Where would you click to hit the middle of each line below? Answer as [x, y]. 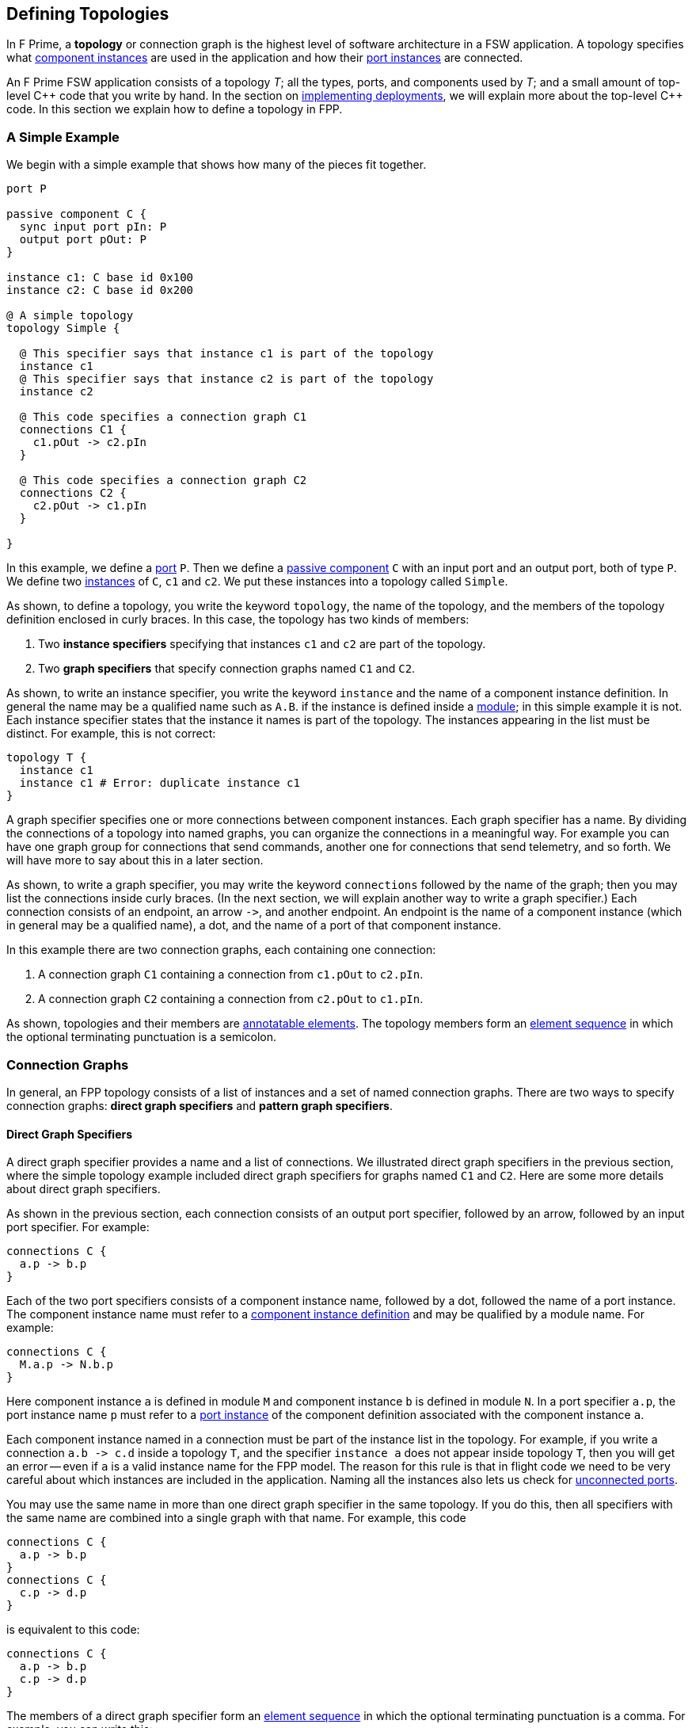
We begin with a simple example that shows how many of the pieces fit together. [217, 165]
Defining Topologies [88, 14]
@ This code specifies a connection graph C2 [163, 481]
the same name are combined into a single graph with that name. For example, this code [236, 1518]
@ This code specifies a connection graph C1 [163, 417]
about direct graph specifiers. [84, 1189]
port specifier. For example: [78, 1227]
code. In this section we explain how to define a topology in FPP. [175, 109]
